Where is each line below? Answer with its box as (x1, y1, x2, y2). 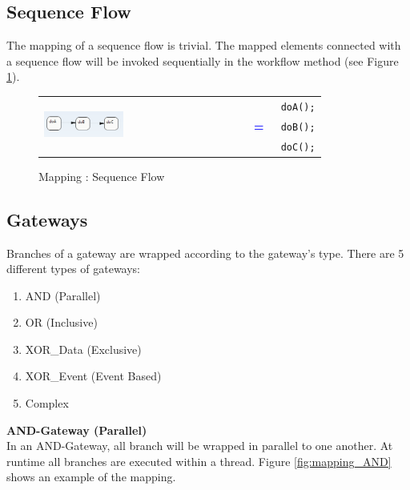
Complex (25, 395, 69, 412)
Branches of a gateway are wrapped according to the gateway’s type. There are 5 (6, 244, 404, 261)
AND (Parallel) (25, 287, 101, 303)
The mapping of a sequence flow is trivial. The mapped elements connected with (6, 37, 401, 54)
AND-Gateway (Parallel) (6, 421, 147, 438)
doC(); (280, 141, 316, 153)
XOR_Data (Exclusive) (25, 340, 142, 357)
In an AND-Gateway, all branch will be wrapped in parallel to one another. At (6, 437, 393, 454)
